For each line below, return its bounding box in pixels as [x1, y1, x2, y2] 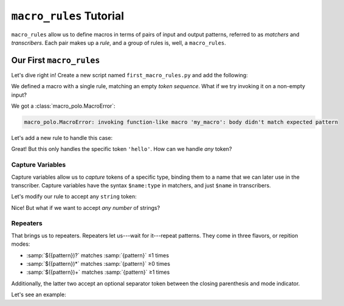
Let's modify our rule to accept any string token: [11, 193, 137, 200]
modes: [11, 240, 30, 248]
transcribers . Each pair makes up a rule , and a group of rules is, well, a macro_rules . [11, 39, 226, 46]
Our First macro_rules [11, 55, 100, 65]
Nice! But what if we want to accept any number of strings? [11, 204, 160, 211]
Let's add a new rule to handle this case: [11, 134, 112, 141]
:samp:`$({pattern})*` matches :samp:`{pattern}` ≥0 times [26, 260, 170, 267]
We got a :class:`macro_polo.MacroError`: [11, 102, 115, 110]
